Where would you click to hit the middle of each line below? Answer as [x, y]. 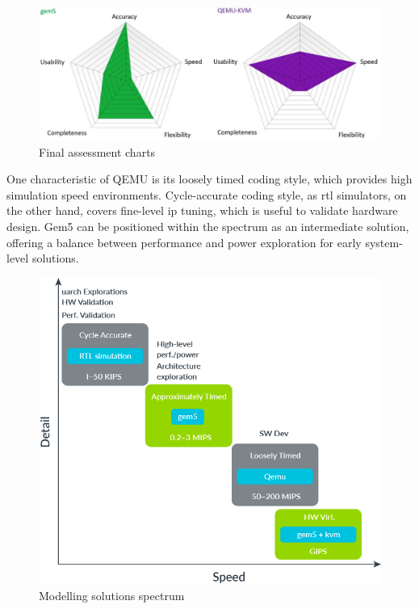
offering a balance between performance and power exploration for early [184, 242]
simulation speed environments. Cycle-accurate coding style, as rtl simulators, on [207, 194]
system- [384, 242]
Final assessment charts [97, 151]
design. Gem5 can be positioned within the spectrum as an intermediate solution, [208, 226]
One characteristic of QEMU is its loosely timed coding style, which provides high [209, 179]
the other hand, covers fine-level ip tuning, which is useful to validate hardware [202, 210]
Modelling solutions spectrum [112, 596]
